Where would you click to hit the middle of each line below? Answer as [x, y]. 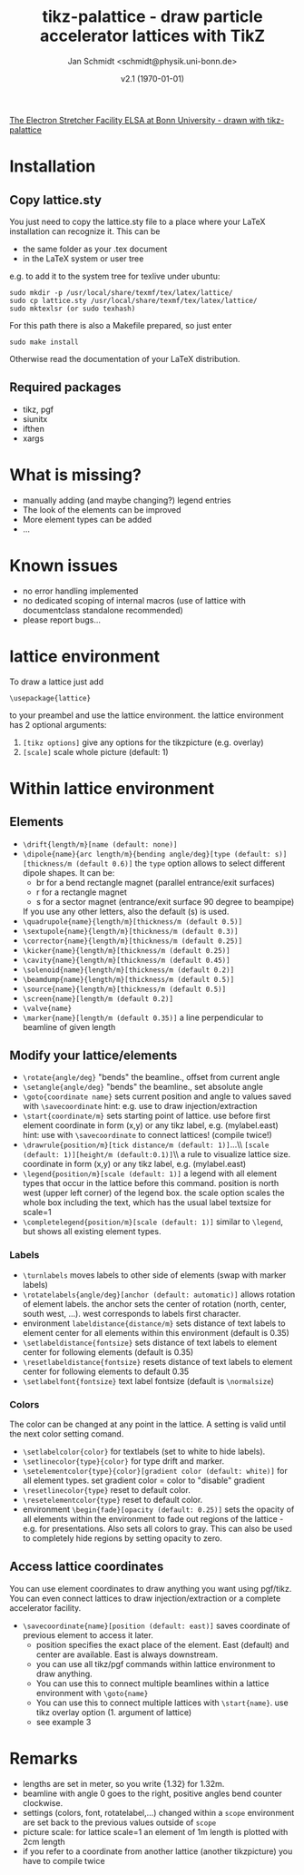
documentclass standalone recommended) [103, 610]
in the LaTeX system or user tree [83, 258]
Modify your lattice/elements [93, 1055]
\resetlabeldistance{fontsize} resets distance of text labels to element [157, 1361]
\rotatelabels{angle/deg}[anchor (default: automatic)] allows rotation [159, 1294]
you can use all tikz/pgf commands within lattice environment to [156, 1664]
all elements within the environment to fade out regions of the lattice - [153, 1518]
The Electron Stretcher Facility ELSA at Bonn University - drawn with [137, 120]
